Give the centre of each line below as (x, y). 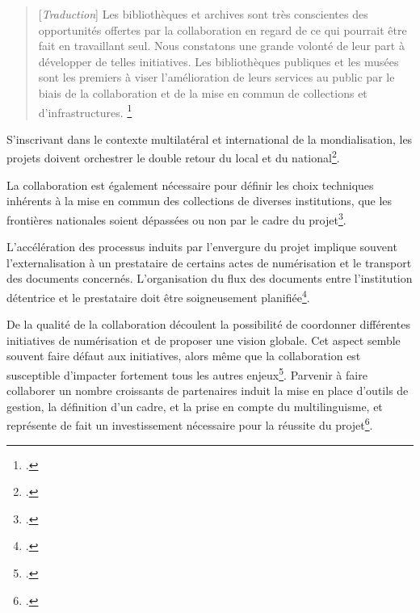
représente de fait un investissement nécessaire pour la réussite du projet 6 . (190, 424)
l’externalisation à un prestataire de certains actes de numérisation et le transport (209, 262)
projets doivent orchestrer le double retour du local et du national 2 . (173, 157)
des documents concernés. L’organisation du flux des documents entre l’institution (210, 278)
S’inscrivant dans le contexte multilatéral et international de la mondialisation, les (210, 139)
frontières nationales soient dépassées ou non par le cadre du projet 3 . (176, 218)
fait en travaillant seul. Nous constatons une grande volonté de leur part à (221, 46)
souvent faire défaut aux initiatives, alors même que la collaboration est (184, 356)
